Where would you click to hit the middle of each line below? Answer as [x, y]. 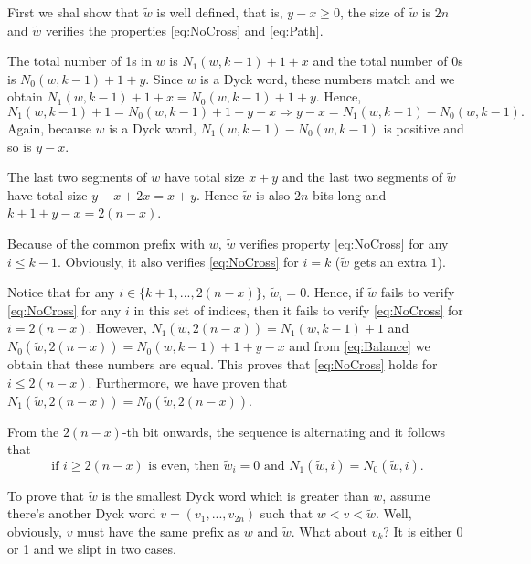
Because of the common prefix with [106, 243]
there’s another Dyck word [82, 513]
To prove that [46, 495]
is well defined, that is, [220, 12]
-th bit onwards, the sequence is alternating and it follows [284, 431]
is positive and [424, 128]
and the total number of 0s [388, 61]
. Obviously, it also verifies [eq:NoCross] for [178, 261]
